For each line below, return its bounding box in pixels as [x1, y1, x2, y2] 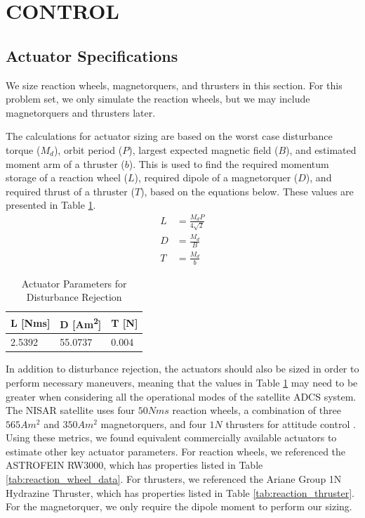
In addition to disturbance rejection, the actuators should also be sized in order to [6, 361, 359, 376]
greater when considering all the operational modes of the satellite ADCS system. [6, 389, 357, 403]
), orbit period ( [53, 142, 123, 157]
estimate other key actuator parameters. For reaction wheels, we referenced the [6, 443, 346, 458]
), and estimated [286, 142, 357, 157]
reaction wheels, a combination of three [172, 403, 341, 417]
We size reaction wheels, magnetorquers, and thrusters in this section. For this [6, 77, 343, 92]
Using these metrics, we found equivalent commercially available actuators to [6, 430, 337, 445]
